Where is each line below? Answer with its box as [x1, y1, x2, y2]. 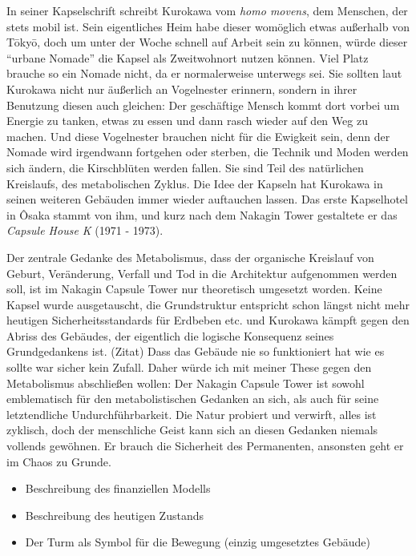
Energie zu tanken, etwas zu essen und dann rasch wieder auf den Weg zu [6, 112, 368, 129]
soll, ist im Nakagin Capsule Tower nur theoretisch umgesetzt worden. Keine [6, 280, 382, 297]
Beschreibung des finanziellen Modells [25, 480, 211, 497]
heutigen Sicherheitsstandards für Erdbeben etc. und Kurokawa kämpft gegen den [6, 312, 410, 328]
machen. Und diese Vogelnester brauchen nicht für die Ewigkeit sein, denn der [6, 127, 390, 144]
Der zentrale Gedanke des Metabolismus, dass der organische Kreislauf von [6, 248, 374, 265]
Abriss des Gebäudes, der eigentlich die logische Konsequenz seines [6, 327, 334, 344]
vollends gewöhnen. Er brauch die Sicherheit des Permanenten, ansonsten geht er [6, 437, 404, 454]
